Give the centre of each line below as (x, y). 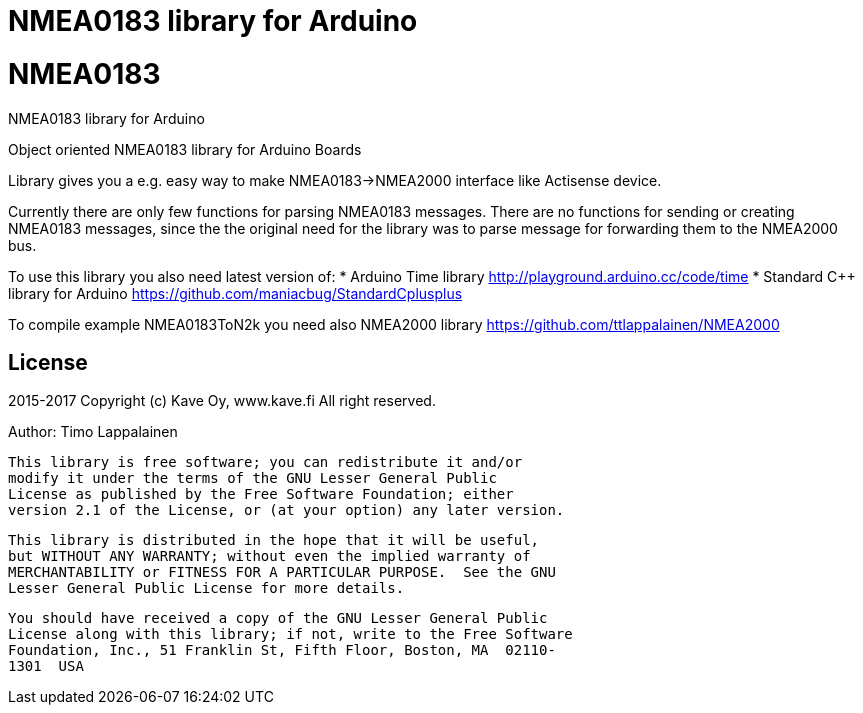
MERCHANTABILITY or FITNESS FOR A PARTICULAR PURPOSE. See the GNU (282, 572)
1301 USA (46, 666)
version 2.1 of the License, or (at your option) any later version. (286, 510)
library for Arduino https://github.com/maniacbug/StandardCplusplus (235, 293)
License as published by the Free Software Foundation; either (261, 494)
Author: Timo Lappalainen (93, 432)
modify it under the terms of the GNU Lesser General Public (252, 478)
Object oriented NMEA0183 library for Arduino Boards (185, 149)
